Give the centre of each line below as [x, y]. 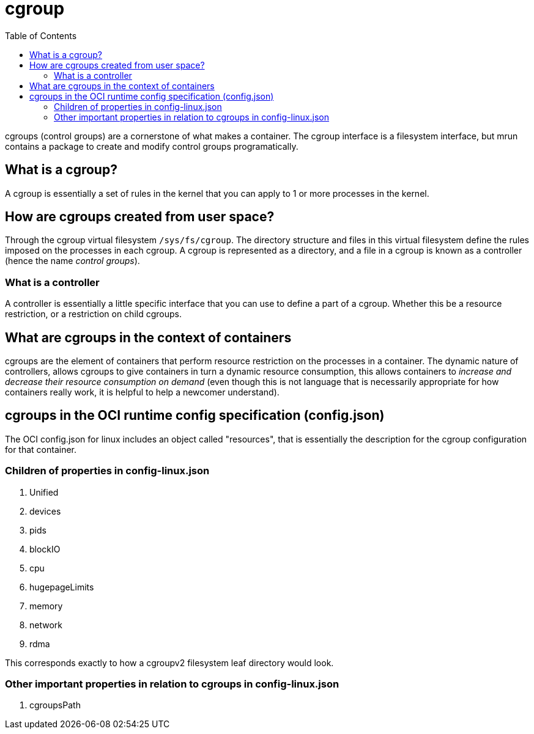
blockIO [45, 549]
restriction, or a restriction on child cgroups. [93, 314]
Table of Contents [41, 35]
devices [45, 511]
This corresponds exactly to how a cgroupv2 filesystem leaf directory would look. [169, 662]
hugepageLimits [62, 587]
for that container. [41, 449]
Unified [44, 492]
